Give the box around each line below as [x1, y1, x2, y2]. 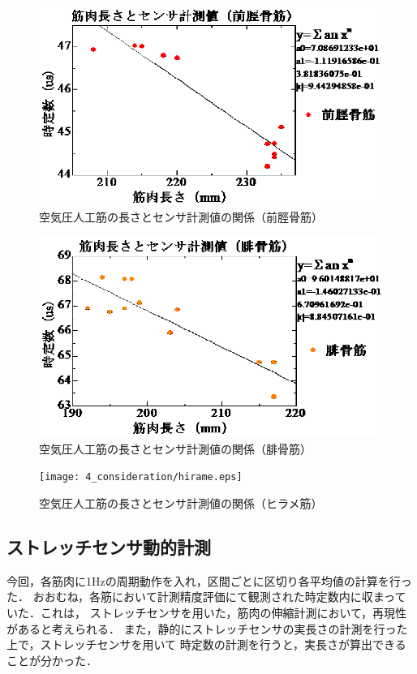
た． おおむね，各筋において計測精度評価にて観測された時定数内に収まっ [6, 588, 395, 605]
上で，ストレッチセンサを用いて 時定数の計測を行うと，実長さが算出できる [6, 636, 406, 653]
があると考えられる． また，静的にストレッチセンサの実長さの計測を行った [6, 620, 408, 637]
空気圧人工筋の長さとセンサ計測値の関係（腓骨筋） [39, 440, 312, 457]
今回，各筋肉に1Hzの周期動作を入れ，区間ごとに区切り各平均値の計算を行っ [6, 572, 412, 589]
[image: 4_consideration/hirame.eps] [39, 471, 243, 483]
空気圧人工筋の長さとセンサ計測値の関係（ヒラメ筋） [39, 494, 323, 511]
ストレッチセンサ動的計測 [6, 534, 211, 559]
